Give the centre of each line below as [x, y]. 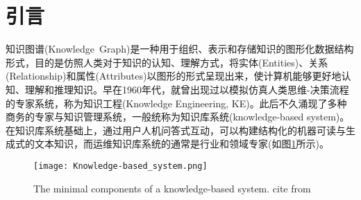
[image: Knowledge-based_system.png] [120, 166]
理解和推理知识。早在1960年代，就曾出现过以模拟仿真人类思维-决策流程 [187, 89]
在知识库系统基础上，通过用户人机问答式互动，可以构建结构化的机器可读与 [176, 130]
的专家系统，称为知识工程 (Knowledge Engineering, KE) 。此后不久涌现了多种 [176, 103]
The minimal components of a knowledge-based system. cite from [172, 188]
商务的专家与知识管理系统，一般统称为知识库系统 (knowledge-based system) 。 [178, 117]
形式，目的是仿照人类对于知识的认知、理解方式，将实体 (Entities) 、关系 [167, 62]
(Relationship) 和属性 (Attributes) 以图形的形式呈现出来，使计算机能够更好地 [174, 76]
